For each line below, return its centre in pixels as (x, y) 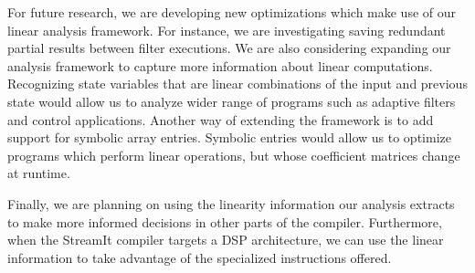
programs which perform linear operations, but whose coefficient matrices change (234, 155)
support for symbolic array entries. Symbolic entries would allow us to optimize (229, 137)
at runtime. (39, 173)
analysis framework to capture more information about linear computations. (220, 65)
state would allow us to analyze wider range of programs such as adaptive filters (232, 101)
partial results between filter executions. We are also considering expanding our (229, 48)
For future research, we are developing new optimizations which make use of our (232, 12)
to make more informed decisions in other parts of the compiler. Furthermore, (225, 221)
